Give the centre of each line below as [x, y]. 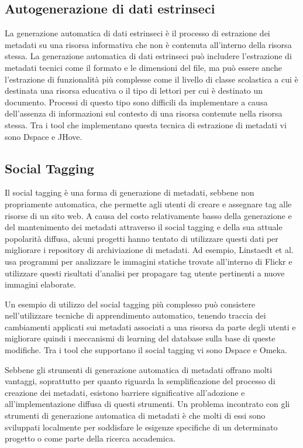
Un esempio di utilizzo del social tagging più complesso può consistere [130, 304]
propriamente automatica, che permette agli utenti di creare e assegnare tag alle [148, 204]
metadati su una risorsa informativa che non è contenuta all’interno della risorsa [148, 44]
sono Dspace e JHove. [44, 136]
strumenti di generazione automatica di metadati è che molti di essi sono [135, 415]
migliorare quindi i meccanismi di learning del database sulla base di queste [140, 338]
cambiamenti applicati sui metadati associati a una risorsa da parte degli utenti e [150, 326]
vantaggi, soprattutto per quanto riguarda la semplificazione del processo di [140, 381]
